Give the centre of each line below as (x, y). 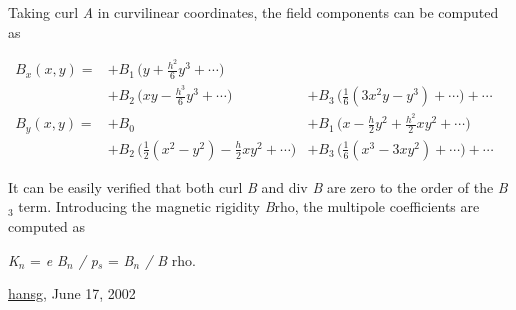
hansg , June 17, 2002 (72, 293)
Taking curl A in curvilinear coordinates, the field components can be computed (253, 12)
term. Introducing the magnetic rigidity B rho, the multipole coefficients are (249, 206)
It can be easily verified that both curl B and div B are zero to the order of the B (258, 186)
